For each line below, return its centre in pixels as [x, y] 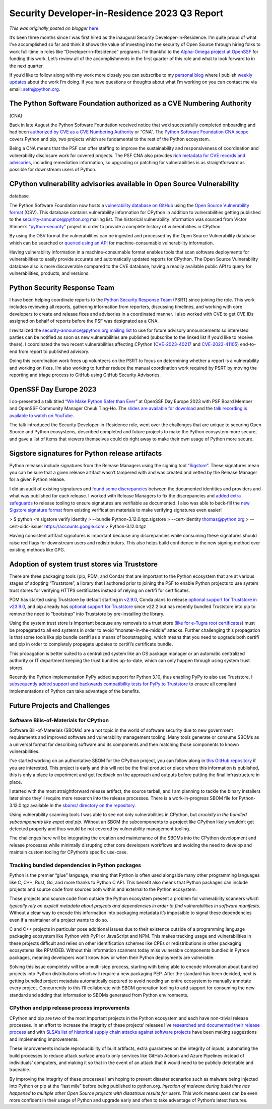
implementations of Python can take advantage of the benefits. [75, 691]
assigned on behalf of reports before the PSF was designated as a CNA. [84, 321]
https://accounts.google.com [75, 526]
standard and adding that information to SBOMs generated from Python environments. [99, 995]
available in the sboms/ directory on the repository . [83, 805]
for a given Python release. [37, 479]
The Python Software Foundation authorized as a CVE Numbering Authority [130, 104]
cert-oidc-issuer [26, 526]
